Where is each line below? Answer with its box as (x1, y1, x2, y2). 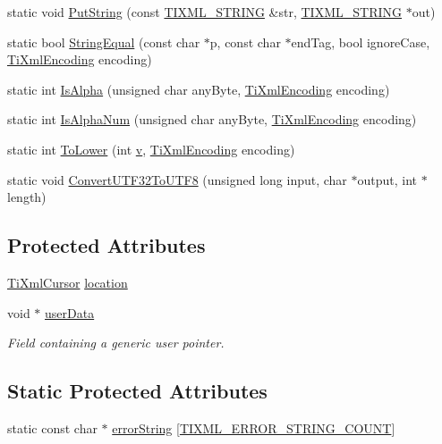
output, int (357, 170, 418, 188)
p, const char (209, 32, 281, 51)
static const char (7, 418, 98, 437)
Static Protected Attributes (7, 377, 268, 405)
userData (45, 303, 95, 322)
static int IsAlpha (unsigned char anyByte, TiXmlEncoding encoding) (7, 80, 390, 98)
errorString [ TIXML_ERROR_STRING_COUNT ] (112, 418, 395, 437)
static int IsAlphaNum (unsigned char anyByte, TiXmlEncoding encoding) (7, 110, 417, 129)
